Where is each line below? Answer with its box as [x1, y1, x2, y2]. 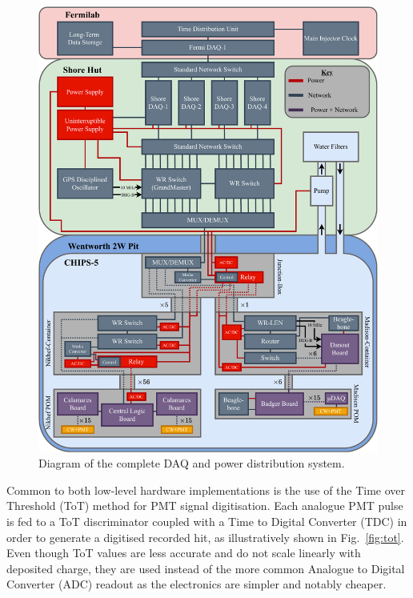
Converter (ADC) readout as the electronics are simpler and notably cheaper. [6, 576, 387, 592]
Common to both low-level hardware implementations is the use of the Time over [6, 481, 406, 498]
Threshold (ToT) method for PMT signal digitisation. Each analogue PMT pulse [6, 497, 403, 514]
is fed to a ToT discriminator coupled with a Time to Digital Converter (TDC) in [6, 513, 407, 529]
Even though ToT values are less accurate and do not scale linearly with [6, 544, 361, 561]
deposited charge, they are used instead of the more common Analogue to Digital [6, 560, 405, 576]
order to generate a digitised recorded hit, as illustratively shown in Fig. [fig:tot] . [6, 528, 404, 545]
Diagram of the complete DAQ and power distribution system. [38, 455, 345, 472]
